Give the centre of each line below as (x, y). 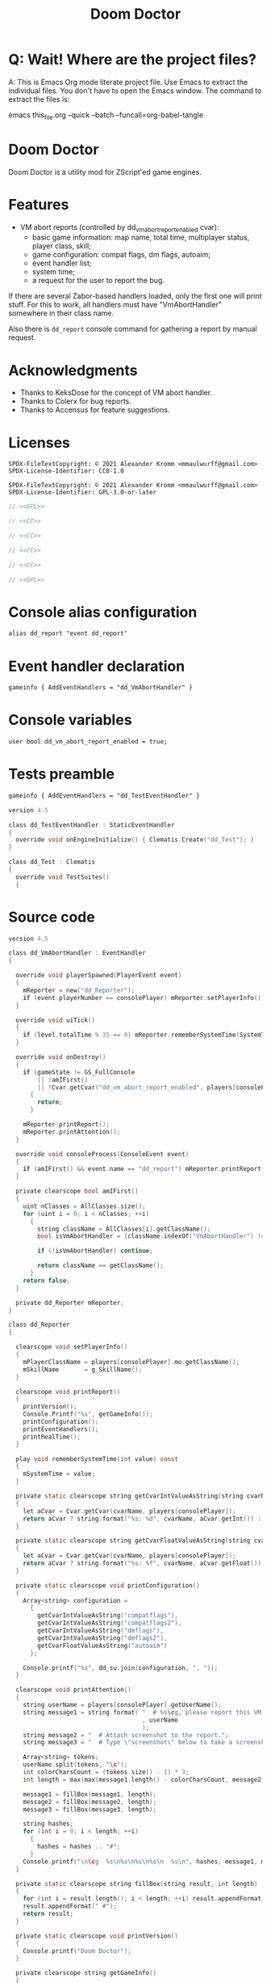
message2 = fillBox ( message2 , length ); (90, 1802)
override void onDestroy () (61, 1057)
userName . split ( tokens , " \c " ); (75, 1765)
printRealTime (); (52, 1437)
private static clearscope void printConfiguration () (108, 1585)
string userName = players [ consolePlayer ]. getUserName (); (122, 1705)
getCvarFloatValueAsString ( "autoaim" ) (102, 1646)
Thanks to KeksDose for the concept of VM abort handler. (116, 392)
